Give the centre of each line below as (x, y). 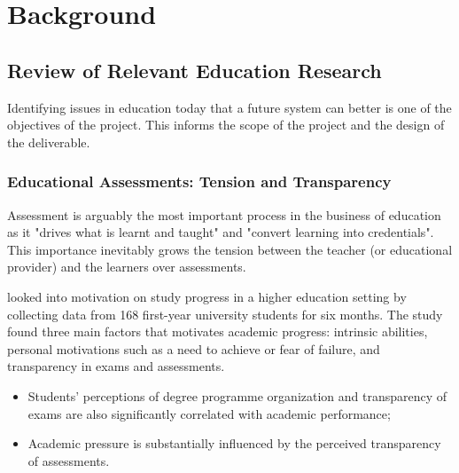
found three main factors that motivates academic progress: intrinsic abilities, (218, 331)
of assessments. (69, 460)
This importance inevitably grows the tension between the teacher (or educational (230, 249)
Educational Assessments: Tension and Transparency (199, 181)
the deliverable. (49, 142)
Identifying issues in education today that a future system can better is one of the (229, 107)
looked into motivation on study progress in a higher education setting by (207, 296)
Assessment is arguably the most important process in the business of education (224, 214)
